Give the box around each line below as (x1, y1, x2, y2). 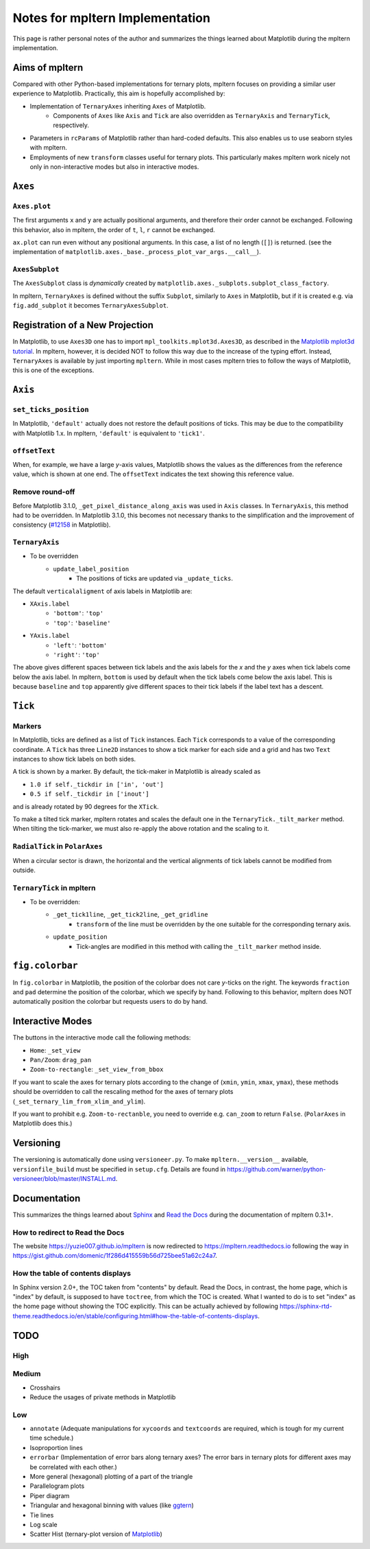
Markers (12, 721, 42, 731)
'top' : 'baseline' (53, 619, 111, 627)
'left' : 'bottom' (53, 641, 108, 649)
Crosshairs (29, 1384, 61, 1392)
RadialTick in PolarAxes (12, 842, 103, 851)
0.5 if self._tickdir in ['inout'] (29, 790, 150, 798)
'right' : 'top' (53, 650, 101, 658)
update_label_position (53, 565, 129, 573)
